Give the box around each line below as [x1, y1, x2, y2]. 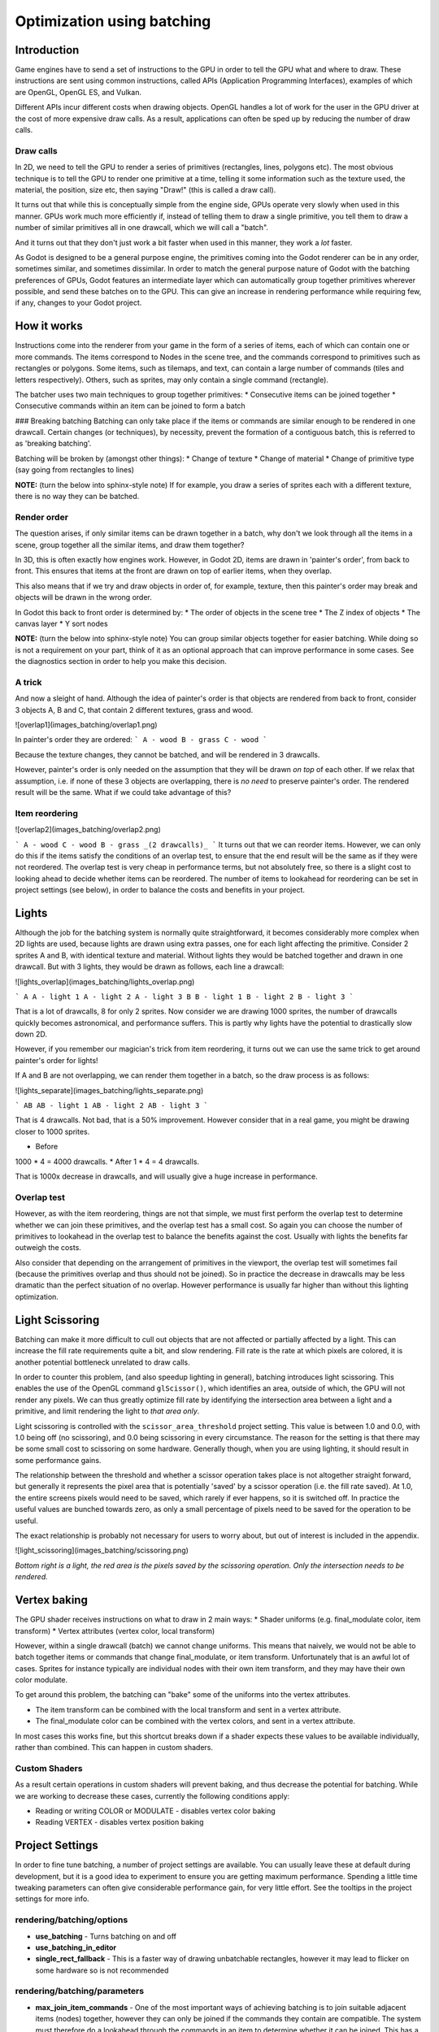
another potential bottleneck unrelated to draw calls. [15, 1357, 190, 1367]
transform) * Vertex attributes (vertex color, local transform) [15, 1626, 215, 1635]
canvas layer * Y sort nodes [15, 619, 109, 628]
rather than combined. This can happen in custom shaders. [15, 1743, 214, 1752]
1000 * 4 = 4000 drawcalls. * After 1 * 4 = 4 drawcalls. [15, 1157, 199, 1166]
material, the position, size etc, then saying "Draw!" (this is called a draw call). [15, 185, 276, 194]
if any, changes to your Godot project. [15, 297, 142, 308]
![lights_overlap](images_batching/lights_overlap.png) [15, 976, 195, 987]
